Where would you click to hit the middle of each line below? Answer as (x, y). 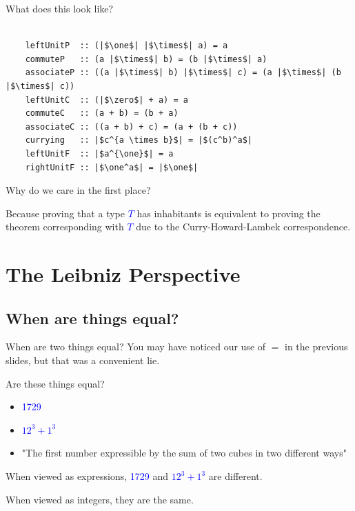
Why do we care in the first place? (78, 190)
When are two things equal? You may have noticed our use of (136, 347)
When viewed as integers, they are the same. (100, 499)
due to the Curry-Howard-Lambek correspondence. (243, 227)
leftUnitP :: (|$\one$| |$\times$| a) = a (126, 46)
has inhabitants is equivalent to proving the (229, 213)
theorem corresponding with (65, 227)
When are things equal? (92, 318)
